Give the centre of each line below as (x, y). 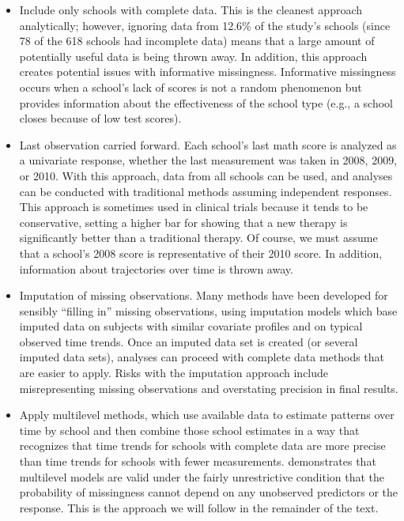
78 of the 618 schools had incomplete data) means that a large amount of (197, 41)
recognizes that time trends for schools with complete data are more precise (202, 445)
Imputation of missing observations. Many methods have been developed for (204, 295)
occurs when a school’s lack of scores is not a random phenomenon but (191, 87)
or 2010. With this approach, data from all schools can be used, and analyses (206, 175)
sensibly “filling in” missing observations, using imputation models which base (208, 310)
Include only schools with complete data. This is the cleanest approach (191, 9)
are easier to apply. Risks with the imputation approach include (174, 373)
